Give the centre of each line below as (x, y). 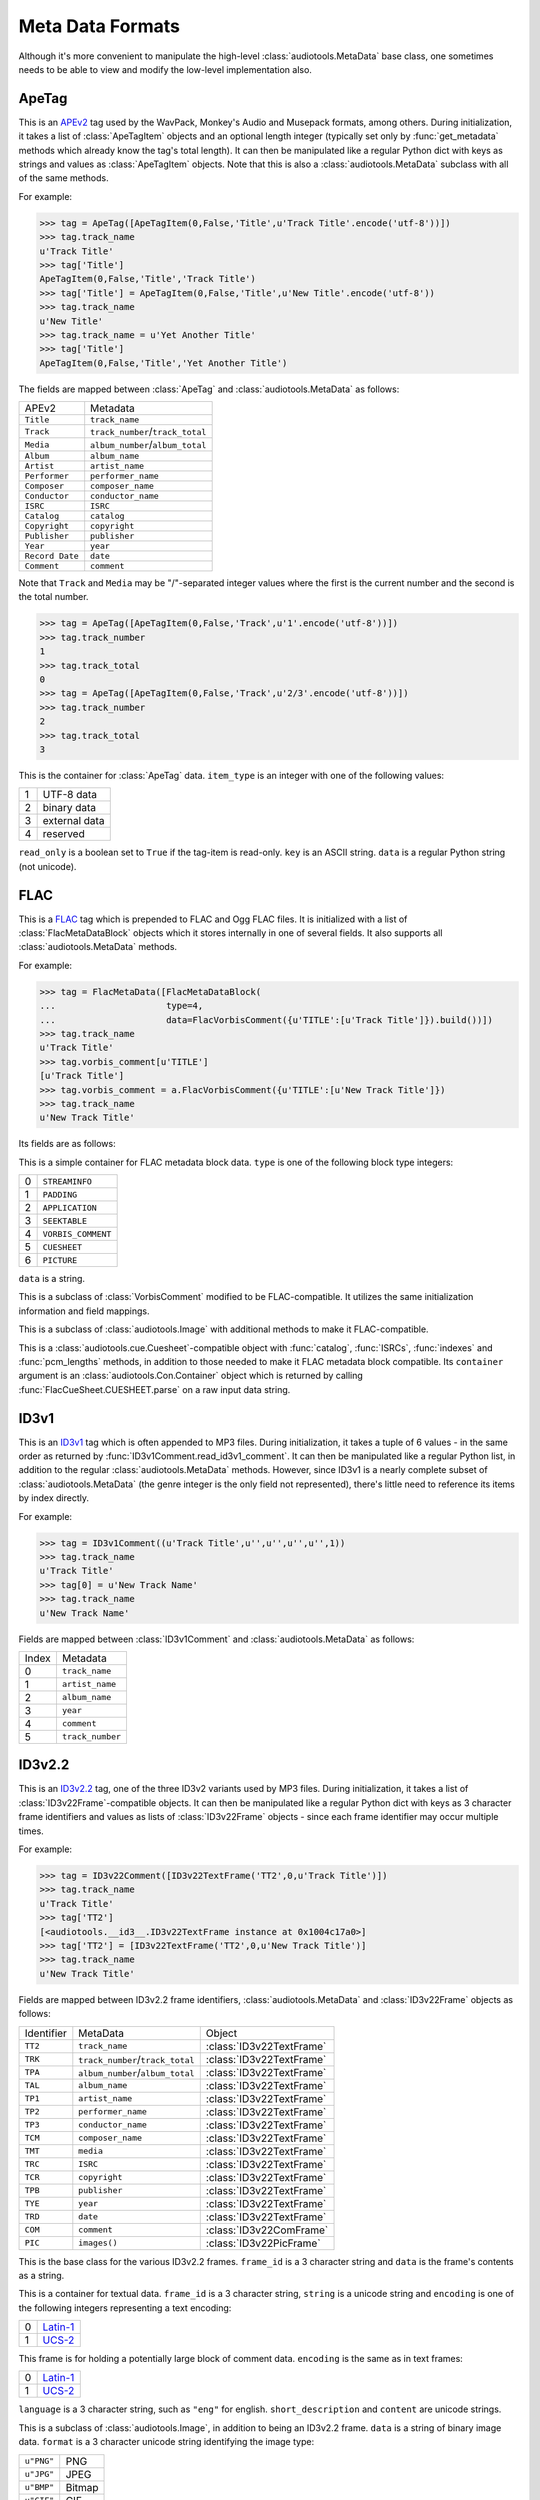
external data (73, 821)
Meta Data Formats (99, 26)
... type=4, (121, 1006)
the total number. (53, 597)
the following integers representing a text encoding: (125, 2307)
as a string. (41, 2275)
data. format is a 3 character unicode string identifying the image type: (166, 2442)
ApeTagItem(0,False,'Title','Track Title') (148, 279)
